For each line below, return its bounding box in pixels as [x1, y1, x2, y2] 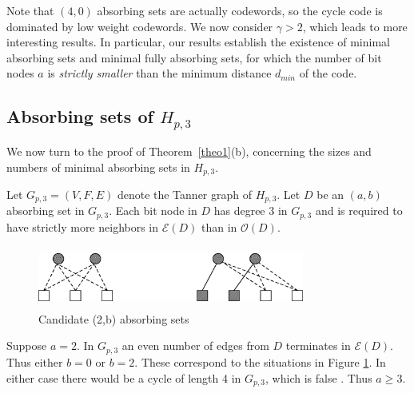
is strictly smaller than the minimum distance [47, 65, 272, 81]
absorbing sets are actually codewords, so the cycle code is [97, 2, 383, 18]
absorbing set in [6, 202, 85, 219]
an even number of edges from [121, 337, 269, 354]
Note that [6, 2, 54, 18]
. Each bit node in [109, 202, 197, 219]
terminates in [285, 337, 351, 354]
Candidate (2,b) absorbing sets [38, 310, 189, 327]
